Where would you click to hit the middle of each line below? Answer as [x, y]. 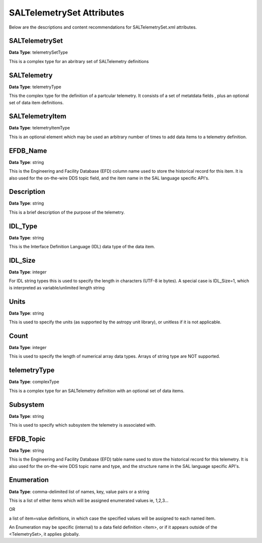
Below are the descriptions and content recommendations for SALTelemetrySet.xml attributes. [103, 27]
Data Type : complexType [34, 382]
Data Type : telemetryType [35, 87]
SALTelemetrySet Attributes [67, 13]
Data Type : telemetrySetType [38, 52]
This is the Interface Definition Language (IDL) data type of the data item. [82, 247]
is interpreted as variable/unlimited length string [57, 287]
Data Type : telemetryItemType [40, 128]
